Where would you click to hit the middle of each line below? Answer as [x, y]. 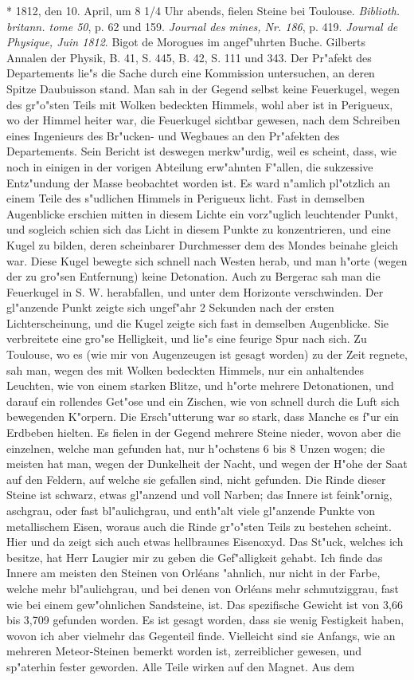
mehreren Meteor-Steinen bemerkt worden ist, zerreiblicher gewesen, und [184, 651]
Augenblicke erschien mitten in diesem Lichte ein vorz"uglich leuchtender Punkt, [202, 213]
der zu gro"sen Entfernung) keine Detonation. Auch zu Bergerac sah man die [193, 276]
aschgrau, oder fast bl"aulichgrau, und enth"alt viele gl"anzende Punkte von [191, 510]
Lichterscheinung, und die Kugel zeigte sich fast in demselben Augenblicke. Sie [198, 322]
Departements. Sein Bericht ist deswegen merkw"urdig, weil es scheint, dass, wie [202, 151]
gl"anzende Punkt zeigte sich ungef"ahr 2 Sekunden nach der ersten [170, 307]
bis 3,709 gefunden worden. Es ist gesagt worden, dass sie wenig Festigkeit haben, [205, 620]
